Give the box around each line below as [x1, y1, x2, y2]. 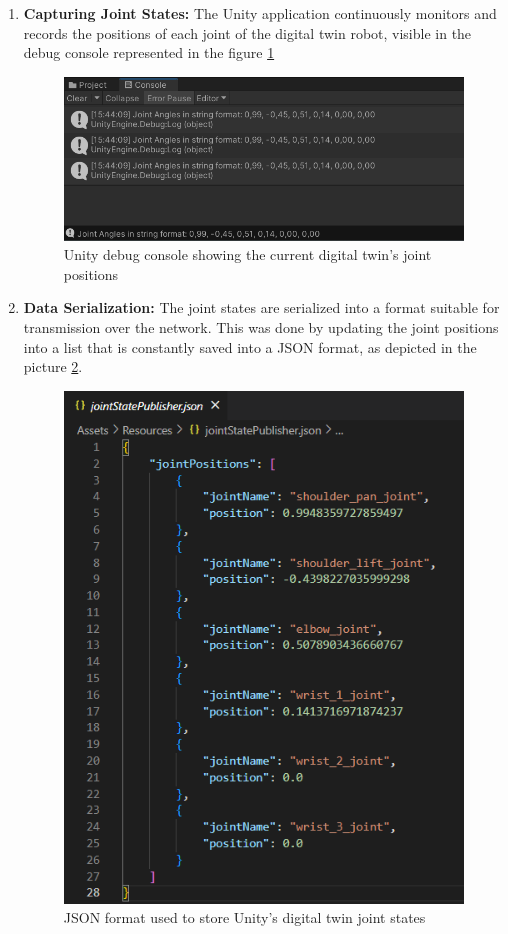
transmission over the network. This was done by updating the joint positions [23, 316, 499, 337]
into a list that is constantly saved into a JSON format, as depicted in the [23, 336, 477, 357]
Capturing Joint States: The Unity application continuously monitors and [23, 3, 497, 23]
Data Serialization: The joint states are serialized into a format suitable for [23, 297, 500, 318]
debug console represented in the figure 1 [23, 42, 275, 63]
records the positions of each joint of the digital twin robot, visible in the [23, 22, 472, 43]
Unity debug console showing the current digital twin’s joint [63, 244, 432, 265]
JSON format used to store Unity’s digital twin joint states [63, 907, 426, 928]
